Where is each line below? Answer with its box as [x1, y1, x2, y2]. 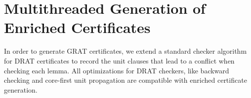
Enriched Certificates [4, 17, 151, 37]
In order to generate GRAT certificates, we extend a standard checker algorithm [4, 46, 247, 56]
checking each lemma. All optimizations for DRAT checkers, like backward [4, 65, 229, 75]
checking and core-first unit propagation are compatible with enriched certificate [4, 75, 247, 85]
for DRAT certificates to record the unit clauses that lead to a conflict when [4, 55, 235, 65]
